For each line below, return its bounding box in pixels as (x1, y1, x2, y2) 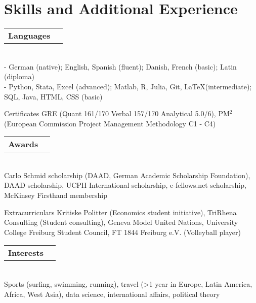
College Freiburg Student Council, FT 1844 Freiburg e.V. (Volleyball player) (4, 226, 241, 237)
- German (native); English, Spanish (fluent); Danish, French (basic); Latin (4, 61, 237, 72)
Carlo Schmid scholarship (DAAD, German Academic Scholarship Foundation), (4, 170, 250, 180)
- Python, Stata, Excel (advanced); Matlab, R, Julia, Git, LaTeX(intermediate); (4, 81, 252, 91)
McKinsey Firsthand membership (4, 190, 107, 200)
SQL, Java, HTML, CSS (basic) (4, 91, 103, 102)
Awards (8, 138, 38, 150)
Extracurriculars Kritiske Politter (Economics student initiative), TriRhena (4, 207, 237, 217)
